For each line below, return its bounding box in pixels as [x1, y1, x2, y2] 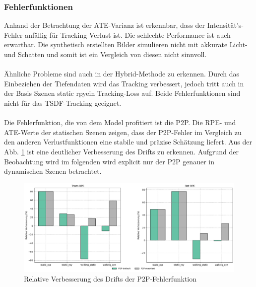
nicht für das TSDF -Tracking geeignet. [4, 97, 122, 108]
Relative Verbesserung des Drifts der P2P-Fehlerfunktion [24, 274, 197, 284]
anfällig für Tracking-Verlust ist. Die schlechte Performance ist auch [25, 29, 231, 40]
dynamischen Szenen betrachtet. [4, 166, 102, 176]
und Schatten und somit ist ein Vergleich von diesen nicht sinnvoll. [4, 49, 207, 59]
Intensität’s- [207, 20, 244, 30]
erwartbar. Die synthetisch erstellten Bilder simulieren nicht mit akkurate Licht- [4, 39, 248, 50]
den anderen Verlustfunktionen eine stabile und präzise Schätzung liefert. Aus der [4, 137, 252, 147]
